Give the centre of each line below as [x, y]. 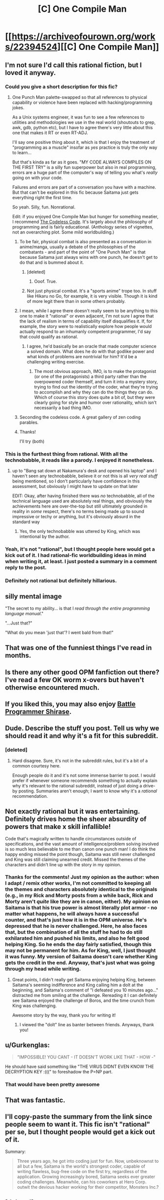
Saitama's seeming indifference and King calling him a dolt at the [78, 985]
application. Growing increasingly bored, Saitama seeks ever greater [86, 1177]
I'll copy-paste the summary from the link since [79, 1117]
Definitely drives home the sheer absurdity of [76, 819]
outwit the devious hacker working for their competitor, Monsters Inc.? [88, 1187]
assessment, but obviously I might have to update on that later [75, 486]
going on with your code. [37, 178]
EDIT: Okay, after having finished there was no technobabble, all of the [83, 496]
